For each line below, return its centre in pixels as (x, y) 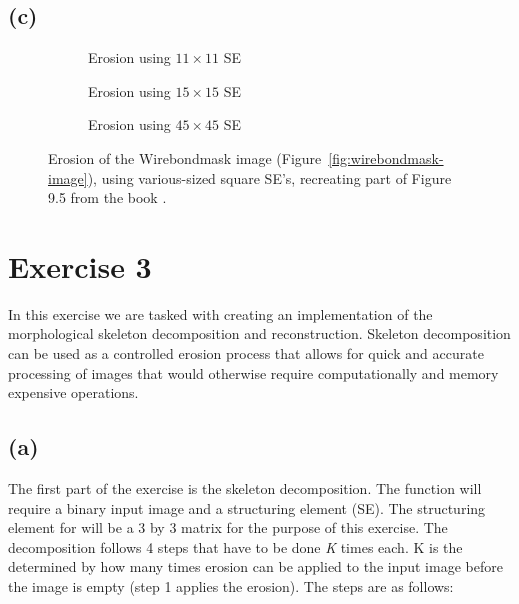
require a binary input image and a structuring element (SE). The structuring (247, 507)
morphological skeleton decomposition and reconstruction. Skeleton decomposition (259, 333)
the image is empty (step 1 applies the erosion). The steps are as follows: (231, 586)
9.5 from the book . (107, 197)
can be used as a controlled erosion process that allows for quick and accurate (246, 353)
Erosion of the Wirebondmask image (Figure (185, 157)
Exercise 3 (80, 265)
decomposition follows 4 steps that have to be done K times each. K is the (235, 546)
